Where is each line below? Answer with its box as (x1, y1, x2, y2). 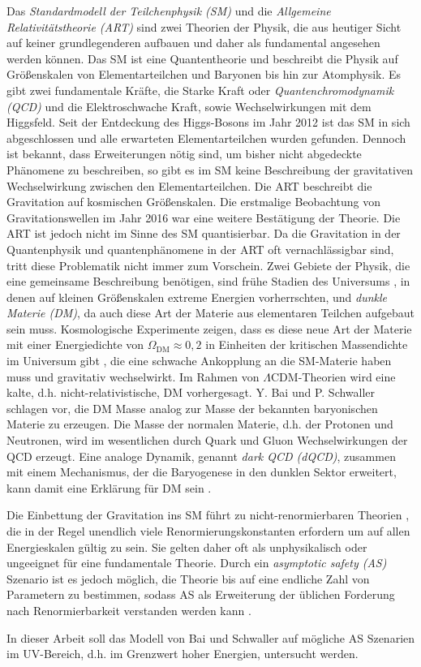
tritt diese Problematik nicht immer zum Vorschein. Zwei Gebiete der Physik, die (6, 256, 410, 273)
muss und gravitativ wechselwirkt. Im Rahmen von (6, 368, 260, 385)
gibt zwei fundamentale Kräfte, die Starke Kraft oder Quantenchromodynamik (6, 81, 394, 98)
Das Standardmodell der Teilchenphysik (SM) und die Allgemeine (6, 2, 331, 19)
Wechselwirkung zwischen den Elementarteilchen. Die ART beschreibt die (6, 177, 372, 194)
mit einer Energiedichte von (6, 336, 144, 353)
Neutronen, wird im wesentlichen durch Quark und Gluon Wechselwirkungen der (6, 432, 408, 449)
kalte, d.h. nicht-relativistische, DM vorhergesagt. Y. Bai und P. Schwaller (6, 384, 376, 401)
